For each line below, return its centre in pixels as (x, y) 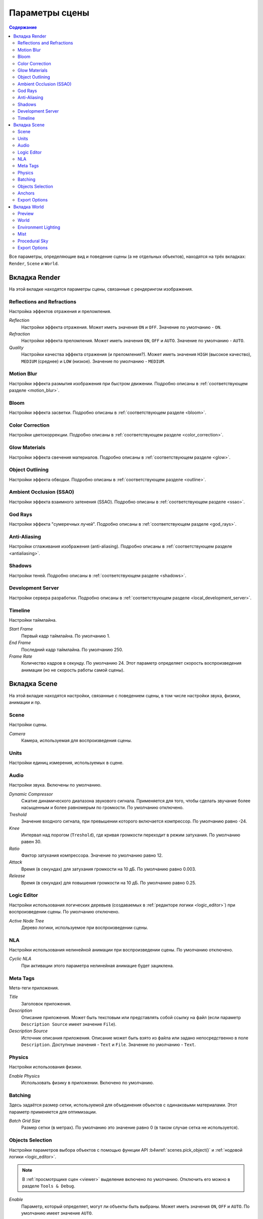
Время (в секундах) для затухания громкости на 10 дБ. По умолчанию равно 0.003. (109, 869)
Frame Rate (21, 656)
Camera (17, 733)
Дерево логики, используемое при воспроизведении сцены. (85, 927)
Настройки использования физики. (46, 1067)
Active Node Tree (27, 921)
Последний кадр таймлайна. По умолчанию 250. (72, 649)
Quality (16, 347)
